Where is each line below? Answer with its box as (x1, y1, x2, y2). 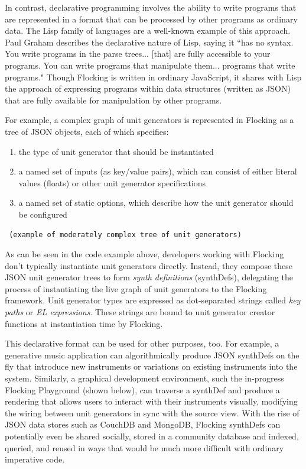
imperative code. (5, 453, 65, 465)
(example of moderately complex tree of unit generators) (9, 230, 242, 239)
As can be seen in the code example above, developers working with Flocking (5, 248, 284, 260)
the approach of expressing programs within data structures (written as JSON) (5, 82, 291, 95)
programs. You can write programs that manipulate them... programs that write (5, 59, 295, 71)
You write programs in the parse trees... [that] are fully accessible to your (5, 47, 271, 60)
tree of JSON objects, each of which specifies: (5, 125, 169, 137)
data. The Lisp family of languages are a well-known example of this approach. (5, 24, 291, 37)
